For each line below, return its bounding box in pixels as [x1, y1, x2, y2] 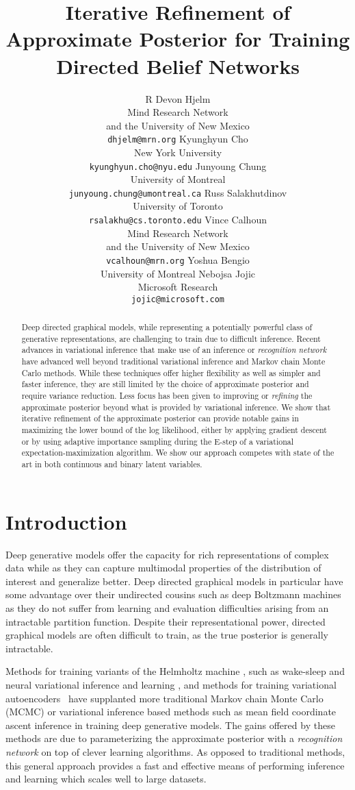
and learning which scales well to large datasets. [5, 772, 207, 786]
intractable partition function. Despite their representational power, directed [5, 614, 326, 628]
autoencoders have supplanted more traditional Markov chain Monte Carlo [5, 691, 324, 705]
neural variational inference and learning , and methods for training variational [5, 677, 337, 691]
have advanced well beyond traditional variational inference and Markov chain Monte [21, 356, 326, 367]
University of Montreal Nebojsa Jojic [100, 266, 255, 280]
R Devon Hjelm [145, 91, 211, 106]
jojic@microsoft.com [131, 294, 225, 304]
